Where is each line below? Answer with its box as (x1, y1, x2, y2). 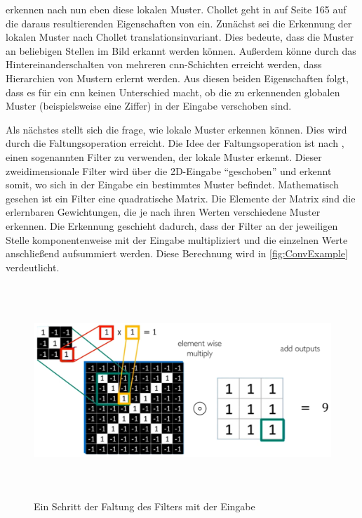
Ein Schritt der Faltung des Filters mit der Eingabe (34, 499, 255, 514)
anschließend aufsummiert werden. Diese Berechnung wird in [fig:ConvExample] (6, 246, 348, 261)
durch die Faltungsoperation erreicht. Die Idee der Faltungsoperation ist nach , (6, 136, 344, 150)
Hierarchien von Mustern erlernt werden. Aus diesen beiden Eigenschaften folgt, (6, 70, 349, 85)
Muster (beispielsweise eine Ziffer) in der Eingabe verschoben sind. (6, 98, 292, 113)
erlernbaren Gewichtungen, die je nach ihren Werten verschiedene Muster (6, 205, 321, 219)
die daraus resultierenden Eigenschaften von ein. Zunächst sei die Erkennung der (6, 15, 352, 30)
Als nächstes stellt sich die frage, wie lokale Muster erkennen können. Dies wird (6, 122, 347, 136)
